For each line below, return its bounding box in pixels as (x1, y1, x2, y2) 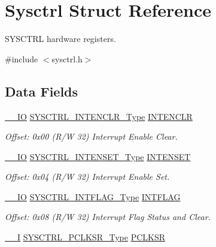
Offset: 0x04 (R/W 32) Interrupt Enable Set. (5, 170, 170, 183)
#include (5, 52, 38, 65)
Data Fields (5, 82, 78, 100)
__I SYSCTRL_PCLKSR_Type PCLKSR (5, 231, 165, 243)
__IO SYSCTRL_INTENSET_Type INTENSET (5, 150, 191, 162)
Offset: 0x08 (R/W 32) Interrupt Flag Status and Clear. (5, 210, 211, 223)
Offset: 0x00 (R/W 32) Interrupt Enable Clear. (5, 130, 178, 143)
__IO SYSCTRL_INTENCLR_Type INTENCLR (5, 110, 193, 122)
